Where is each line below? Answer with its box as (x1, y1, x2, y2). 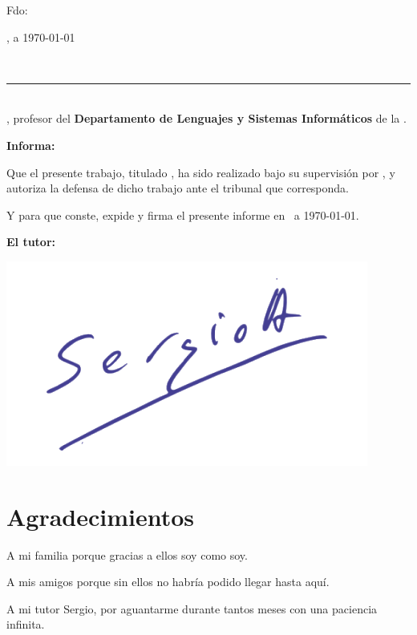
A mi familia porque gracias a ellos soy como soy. (6, 546, 248, 563)
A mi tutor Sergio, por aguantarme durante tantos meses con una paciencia (6, 600, 378, 617)
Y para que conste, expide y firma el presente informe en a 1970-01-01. (6, 206, 359, 223)
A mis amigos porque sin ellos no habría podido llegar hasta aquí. (6, 573, 330, 590)
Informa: (6, 136, 55, 153)
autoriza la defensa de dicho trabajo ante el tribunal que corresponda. (6, 180, 349, 196)
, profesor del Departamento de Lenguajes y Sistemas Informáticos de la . (6, 110, 407, 127)
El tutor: (6, 233, 56, 250)
